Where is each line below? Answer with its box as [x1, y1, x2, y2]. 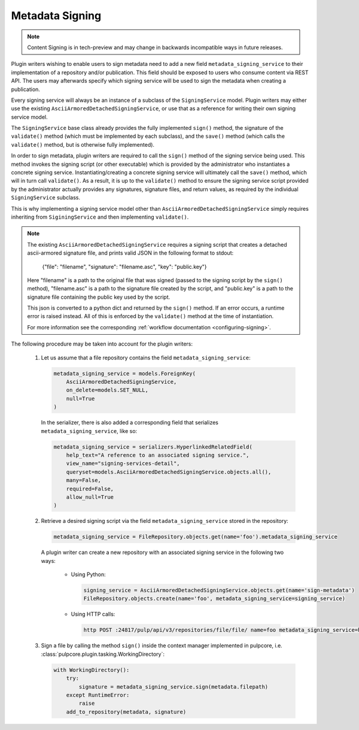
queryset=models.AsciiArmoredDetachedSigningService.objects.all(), [66, 468, 272, 475]
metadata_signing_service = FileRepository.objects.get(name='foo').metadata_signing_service [53, 534, 338, 540]
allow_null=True [66, 493, 114, 500]
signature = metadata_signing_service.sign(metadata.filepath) [78, 683, 269, 690]
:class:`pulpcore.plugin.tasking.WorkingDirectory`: [41, 650, 165, 658]
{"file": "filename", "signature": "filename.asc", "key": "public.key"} [42, 263, 207, 270]
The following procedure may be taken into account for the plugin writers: [11, 340, 193, 347]
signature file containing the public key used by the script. [27, 293, 171, 301]
